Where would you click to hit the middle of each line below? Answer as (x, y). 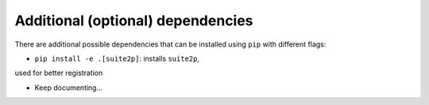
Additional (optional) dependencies (134, 21)
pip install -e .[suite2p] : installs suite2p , (117, 58)
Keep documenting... (69, 88)
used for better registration (59, 73)
